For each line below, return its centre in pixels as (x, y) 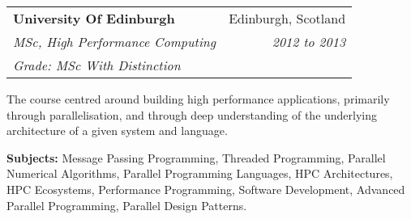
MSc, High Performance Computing (115, 42)
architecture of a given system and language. (117, 131)
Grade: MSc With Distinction (97, 65)
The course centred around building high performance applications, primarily (198, 99)
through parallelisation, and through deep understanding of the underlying (192, 114)
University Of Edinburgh (94, 18)
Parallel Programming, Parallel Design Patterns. (127, 205)
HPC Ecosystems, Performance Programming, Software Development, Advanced (206, 189)
